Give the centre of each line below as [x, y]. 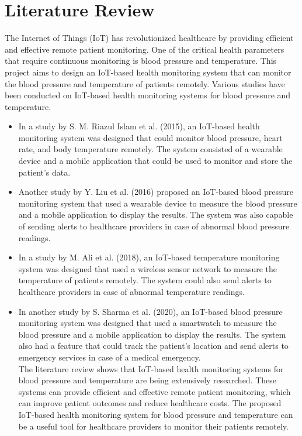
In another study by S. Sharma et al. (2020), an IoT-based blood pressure [150, 311]
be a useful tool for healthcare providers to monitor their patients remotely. [153, 426]
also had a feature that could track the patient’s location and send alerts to [153, 346]
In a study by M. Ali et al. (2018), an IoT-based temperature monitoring [149, 257]
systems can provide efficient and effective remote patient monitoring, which [155, 391]
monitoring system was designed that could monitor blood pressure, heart [150, 137]
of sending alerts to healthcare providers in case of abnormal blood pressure [154, 226]
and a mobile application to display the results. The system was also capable [156, 214]
